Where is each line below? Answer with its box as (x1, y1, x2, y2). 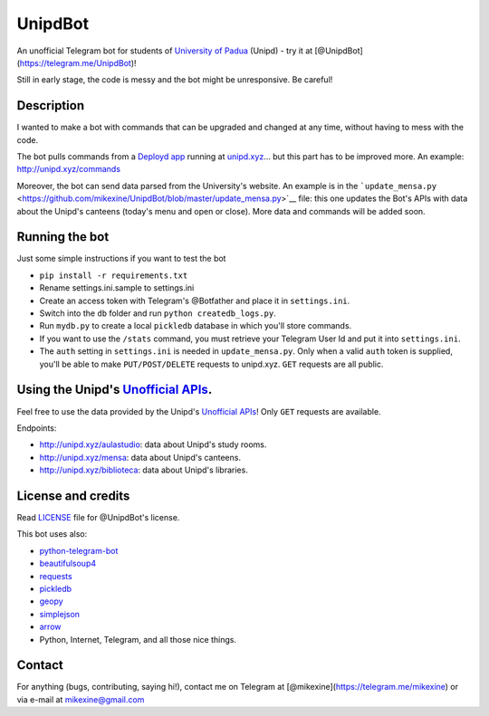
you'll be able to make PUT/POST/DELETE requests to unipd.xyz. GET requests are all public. (39, 358, 384, 369)
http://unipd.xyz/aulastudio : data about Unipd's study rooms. (39, 439, 267, 450)
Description (16, 98, 85, 113)
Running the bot (16, 229, 110, 244)
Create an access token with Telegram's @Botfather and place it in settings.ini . (39, 295, 350, 306)
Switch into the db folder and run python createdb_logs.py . (39, 308, 276, 319)
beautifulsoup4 (39, 558, 97, 569)
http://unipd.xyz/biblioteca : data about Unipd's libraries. (39, 464, 248, 475)
